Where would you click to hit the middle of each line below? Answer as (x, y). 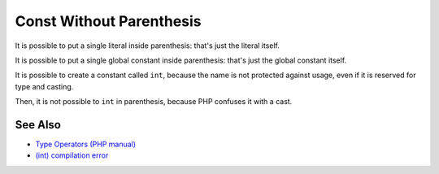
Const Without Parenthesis (109, 21)
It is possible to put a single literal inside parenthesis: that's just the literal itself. (148, 46)
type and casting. (44, 86)
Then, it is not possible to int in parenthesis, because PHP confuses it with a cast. (154, 102)
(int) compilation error (72, 155)
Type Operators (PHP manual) (86, 144)
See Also (38, 125)
